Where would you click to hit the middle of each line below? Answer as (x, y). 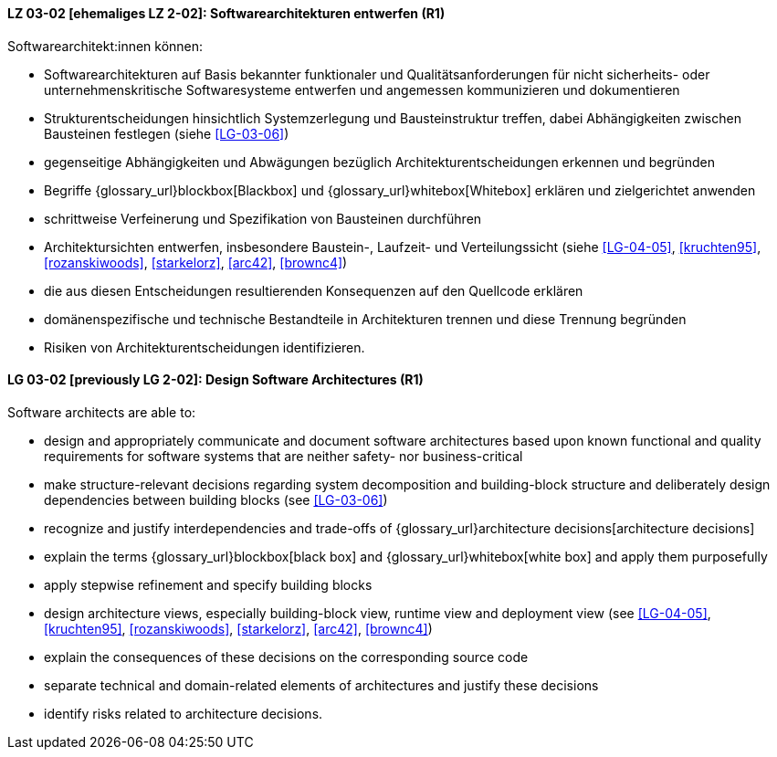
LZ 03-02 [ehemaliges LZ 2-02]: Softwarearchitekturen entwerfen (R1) (226, 13)
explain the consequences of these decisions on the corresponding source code (286, 657)
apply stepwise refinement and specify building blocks (208, 584)
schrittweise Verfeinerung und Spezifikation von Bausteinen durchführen (263, 218)
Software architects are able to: (102, 412)
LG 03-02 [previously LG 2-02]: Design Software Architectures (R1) (215, 380)
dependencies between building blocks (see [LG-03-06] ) (216, 499)
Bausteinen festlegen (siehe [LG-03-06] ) (167, 133)
